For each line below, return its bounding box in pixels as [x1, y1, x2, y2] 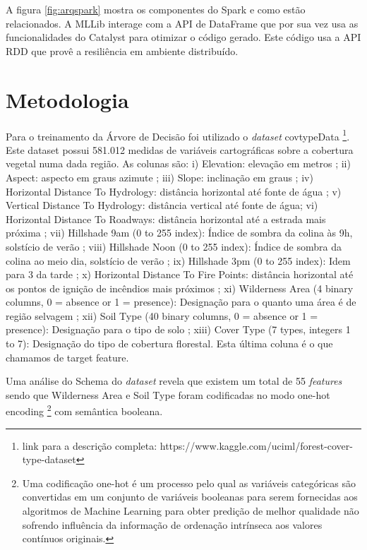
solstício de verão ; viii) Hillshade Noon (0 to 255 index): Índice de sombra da [6, 239, 342, 253]
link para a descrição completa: [22, 438, 157, 453]
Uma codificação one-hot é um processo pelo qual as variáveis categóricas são [22, 475, 356, 490]
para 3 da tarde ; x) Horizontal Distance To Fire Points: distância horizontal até [6, 267, 354, 282]
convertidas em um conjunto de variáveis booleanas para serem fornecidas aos [22, 489, 358, 504]
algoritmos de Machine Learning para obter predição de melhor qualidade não [22, 503, 359, 518]
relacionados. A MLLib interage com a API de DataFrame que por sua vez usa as [6, 16, 359, 30]
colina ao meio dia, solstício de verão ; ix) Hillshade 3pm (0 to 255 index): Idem [6, 253, 351, 268]
